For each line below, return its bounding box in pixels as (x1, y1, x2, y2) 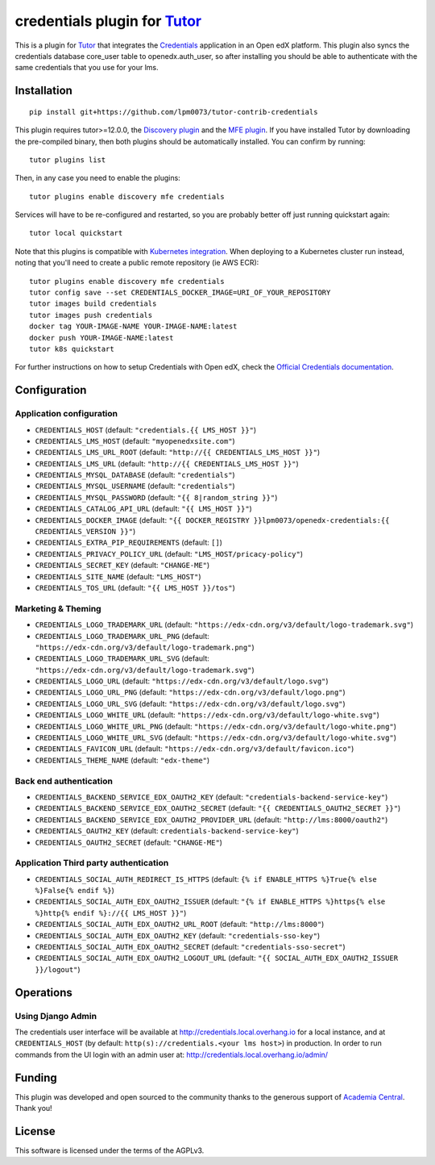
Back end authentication (14, 775, 113, 787)
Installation (14, 84, 72, 98)
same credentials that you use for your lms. (14, 63, 159, 73)
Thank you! (14, 1104, 52, 1113)
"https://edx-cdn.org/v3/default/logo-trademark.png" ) (35, 642, 255, 652)
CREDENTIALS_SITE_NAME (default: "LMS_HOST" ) (35, 571, 201, 581)
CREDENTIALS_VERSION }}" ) (35, 527, 136, 537)
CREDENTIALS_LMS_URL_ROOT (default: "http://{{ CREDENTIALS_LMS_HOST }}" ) (35, 448, 321, 457)
